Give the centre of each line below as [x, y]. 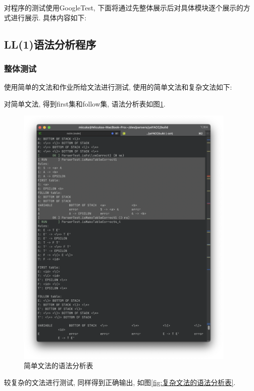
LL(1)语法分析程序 [50, 44]
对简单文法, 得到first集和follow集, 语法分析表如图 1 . [85, 103]
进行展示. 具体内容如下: [49, 17]
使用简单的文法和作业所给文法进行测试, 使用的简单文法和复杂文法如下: [118, 87]
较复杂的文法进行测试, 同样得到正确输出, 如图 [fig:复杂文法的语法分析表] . [120, 382]
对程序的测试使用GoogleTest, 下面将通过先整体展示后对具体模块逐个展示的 [124, 7]
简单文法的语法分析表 [58, 365]
